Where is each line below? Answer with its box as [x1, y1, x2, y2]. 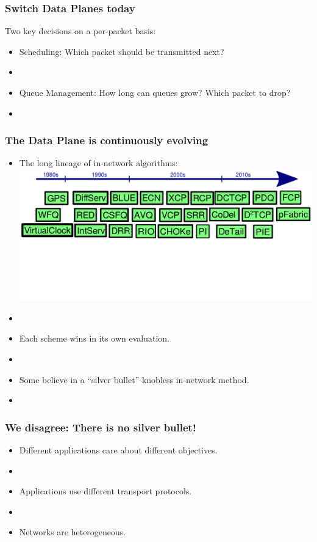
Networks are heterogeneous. [19, 526, 126, 538]
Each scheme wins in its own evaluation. [19, 332, 169, 345]
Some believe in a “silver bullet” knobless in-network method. [19, 373, 249, 386]
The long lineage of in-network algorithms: [19, 156, 178, 169]
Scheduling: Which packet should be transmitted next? [19, 45, 224, 57]
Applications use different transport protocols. [19, 485, 192, 497]
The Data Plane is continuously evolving [5, 133, 208, 148]
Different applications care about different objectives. [19, 444, 218, 456]
